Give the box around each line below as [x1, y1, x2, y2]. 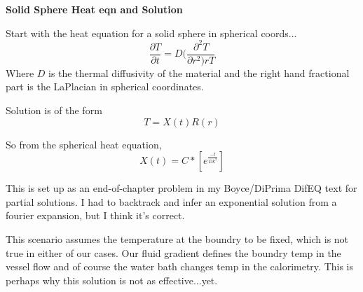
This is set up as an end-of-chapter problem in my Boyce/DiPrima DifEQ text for [6, 181, 357, 195]
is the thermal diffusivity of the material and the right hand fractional [48, 65, 350, 80]
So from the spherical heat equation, [6, 137, 162, 151]
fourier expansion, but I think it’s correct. [6, 208, 185, 223]
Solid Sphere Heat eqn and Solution [6, 2, 183, 16]
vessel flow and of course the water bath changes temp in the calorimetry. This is [6, 259, 354, 274]
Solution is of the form [6, 102, 102, 117]
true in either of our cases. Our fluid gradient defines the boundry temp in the [6, 245, 341, 260]
